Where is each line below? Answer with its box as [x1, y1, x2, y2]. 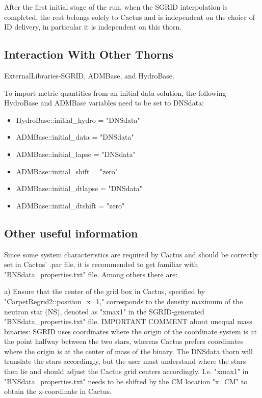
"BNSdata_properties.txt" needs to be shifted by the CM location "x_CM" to [4, 376, 248, 386]
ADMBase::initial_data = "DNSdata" [16, 131, 134, 142]
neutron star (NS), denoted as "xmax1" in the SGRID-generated [4, 306, 204, 316]
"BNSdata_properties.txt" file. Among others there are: [4, 269, 178, 279]
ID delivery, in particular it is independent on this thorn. [4, 21, 182, 32]
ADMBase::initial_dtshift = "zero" [16, 200, 125, 210]
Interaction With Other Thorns [4, 46, 174, 62]
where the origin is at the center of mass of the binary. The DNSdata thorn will [4, 346, 253, 356]
